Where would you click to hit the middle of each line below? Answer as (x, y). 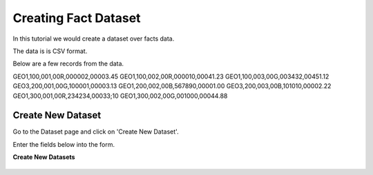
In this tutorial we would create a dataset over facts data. (94, 39)
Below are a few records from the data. (68, 64)
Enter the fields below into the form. (64, 144)
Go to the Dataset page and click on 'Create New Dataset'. (96, 132)
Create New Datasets (44, 157)
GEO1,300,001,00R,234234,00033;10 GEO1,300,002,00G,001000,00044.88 (120, 96)
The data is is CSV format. (50, 51)
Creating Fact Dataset (77, 18)
